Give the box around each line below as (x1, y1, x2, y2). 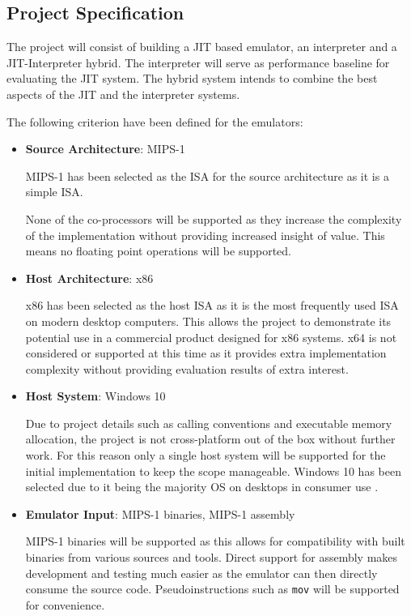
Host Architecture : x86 (25, 269, 154, 286)
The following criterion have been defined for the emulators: (6, 113, 303, 130)
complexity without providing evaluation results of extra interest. (25, 360, 349, 377)
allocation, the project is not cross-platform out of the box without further (25, 430, 396, 447)
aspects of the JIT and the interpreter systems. (6, 85, 240, 102)
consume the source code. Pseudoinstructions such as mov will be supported (25, 580, 400, 597)
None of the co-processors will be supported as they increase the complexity (25, 210, 402, 227)
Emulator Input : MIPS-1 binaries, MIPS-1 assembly (25, 505, 295, 522)
